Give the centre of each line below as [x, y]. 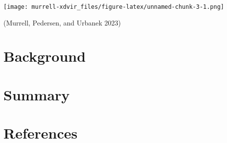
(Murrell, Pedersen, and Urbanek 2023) [62, 22]
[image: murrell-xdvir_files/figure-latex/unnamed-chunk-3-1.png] [114, 7]
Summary [37, 94]
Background [45, 56]
